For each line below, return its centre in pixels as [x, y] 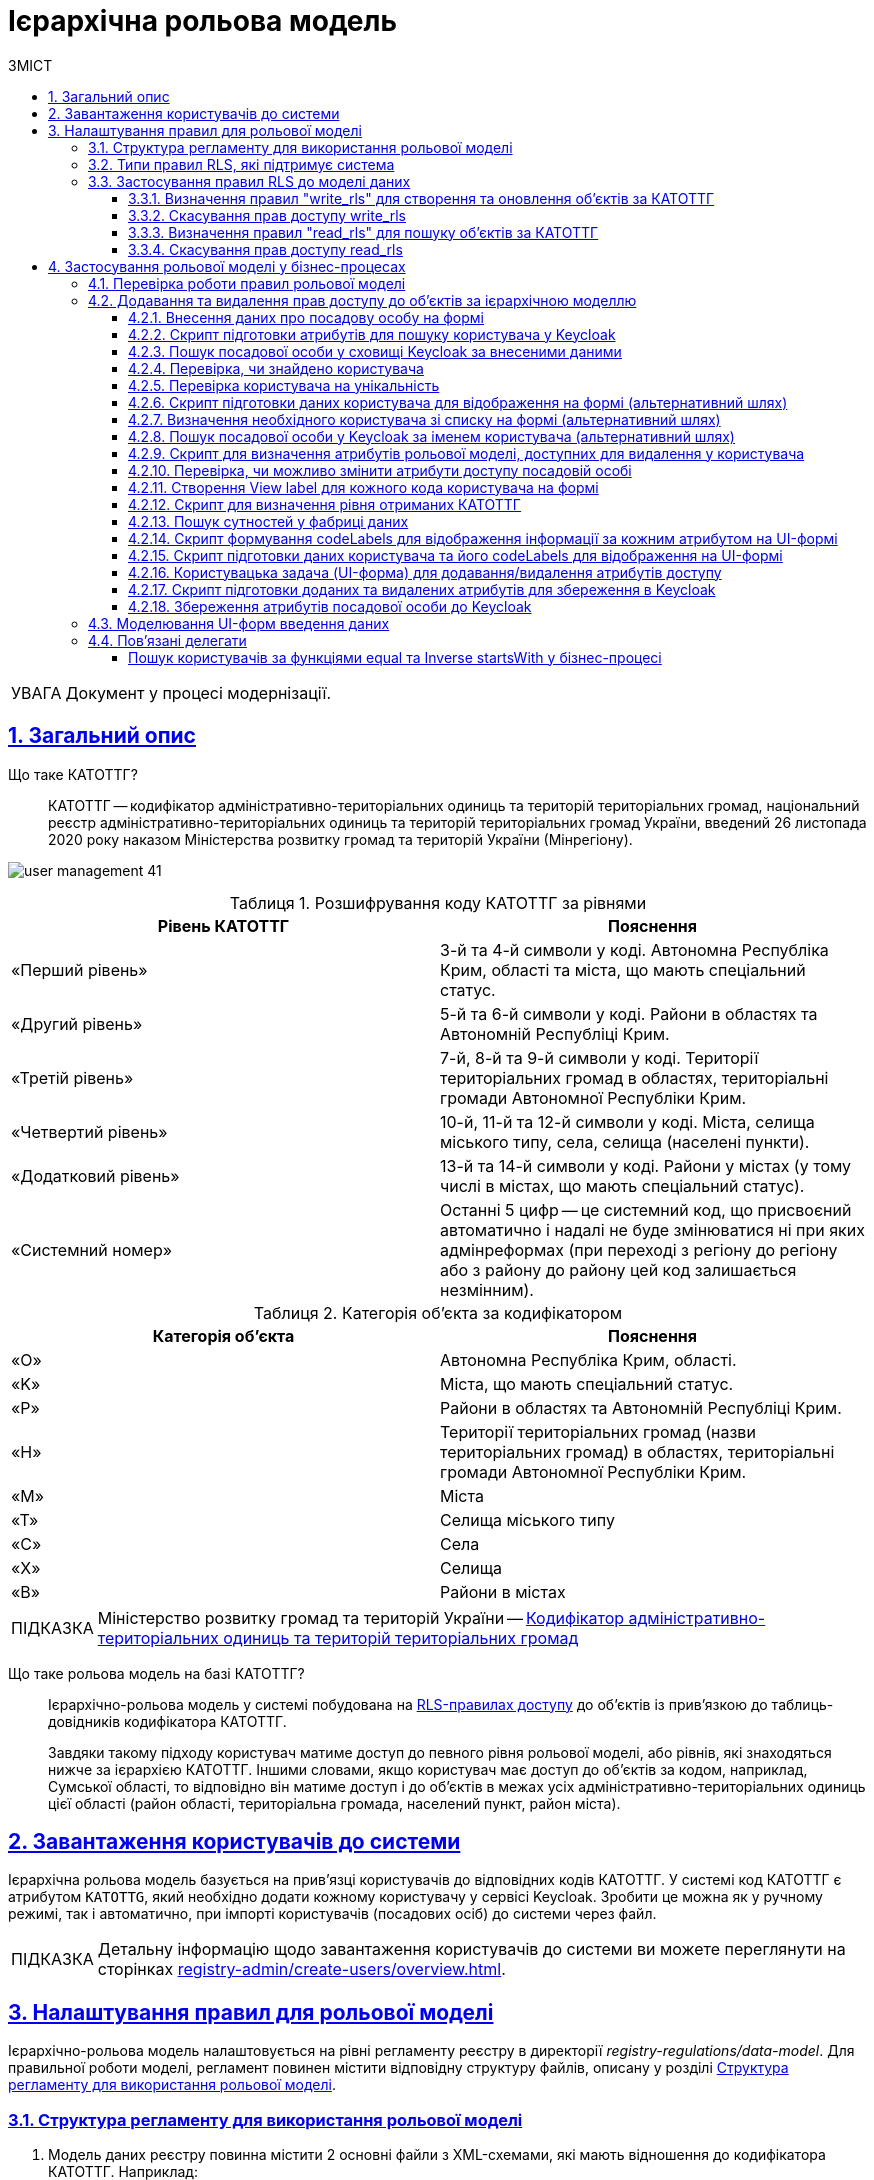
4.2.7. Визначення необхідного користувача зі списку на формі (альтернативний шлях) [424, 419]
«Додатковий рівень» [95, 1175]
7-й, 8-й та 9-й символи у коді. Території [599, 1057]
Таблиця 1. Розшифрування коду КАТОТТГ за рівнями [438, 902]
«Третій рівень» [72, 1077]
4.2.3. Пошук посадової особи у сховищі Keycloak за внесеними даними [375, 351]
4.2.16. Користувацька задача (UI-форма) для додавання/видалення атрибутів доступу [425, 572]
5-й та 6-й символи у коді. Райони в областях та [629, 1013]
